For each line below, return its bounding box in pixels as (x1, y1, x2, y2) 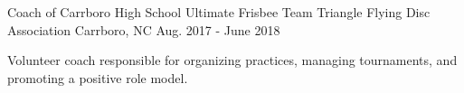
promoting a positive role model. (7, 68, 188, 87)
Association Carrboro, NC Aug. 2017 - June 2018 (7, 20, 280, 39)
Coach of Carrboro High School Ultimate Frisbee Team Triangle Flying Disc (7, 3, 431, 21)
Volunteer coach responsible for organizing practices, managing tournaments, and (7, 51, 458, 70)
